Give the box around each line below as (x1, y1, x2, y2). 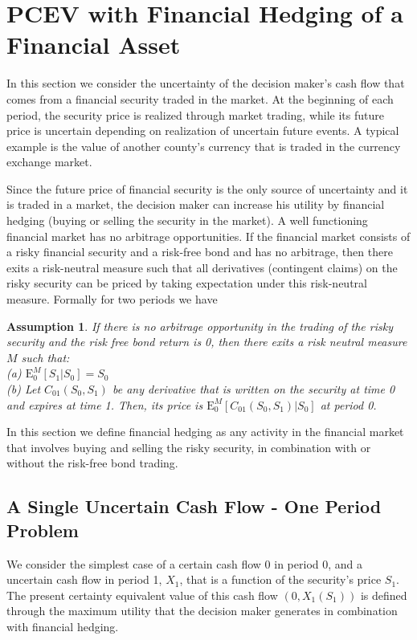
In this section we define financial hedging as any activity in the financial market (6, 423, 404, 440)
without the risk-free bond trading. (6, 455, 178, 471)
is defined (360, 586, 407, 603)
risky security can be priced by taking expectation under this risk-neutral (6, 275, 367, 291)
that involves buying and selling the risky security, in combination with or (6, 438, 371, 455)
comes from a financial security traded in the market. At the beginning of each (6, 90, 394, 107)
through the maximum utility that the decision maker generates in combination (6, 602, 398, 619)
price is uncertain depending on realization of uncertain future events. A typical (6, 122, 399, 139)
